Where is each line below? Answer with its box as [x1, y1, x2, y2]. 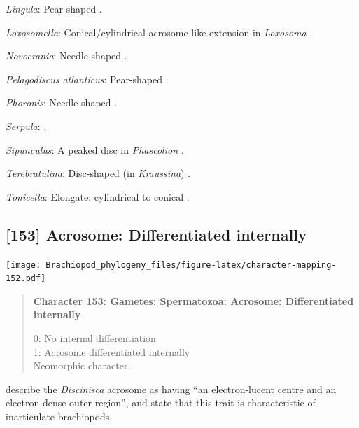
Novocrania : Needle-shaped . [6, 48, 127, 63]
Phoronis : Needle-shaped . [6, 95, 118, 110]
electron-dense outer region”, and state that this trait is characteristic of [6, 395, 316, 410]
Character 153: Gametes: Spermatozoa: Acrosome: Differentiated [33, 293, 354, 308]
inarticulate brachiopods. [6, 409, 113, 424]
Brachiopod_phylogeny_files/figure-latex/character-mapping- [45, 259, 337, 270]
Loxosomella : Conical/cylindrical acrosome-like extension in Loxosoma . [6, 24, 313, 39]
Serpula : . [6, 118, 47, 133]
